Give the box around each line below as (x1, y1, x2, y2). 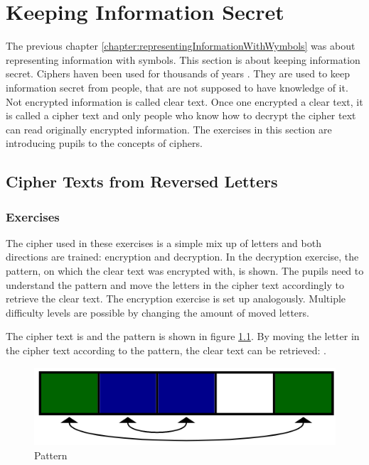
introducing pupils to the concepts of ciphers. (6, 136, 203, 151)
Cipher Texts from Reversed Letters (6, 170, 278, 192)
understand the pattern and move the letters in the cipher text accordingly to (6, 277, 344, 292)
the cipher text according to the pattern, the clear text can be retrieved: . (6, 343, 326, 358)
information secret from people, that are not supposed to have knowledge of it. (6, 80, 348, 94)
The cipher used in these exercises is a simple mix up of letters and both (6, 235, 321, 250)
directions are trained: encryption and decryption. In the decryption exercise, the (6, 249, 359, 264)
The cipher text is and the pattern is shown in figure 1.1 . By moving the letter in (6, 329, 360, 344)
